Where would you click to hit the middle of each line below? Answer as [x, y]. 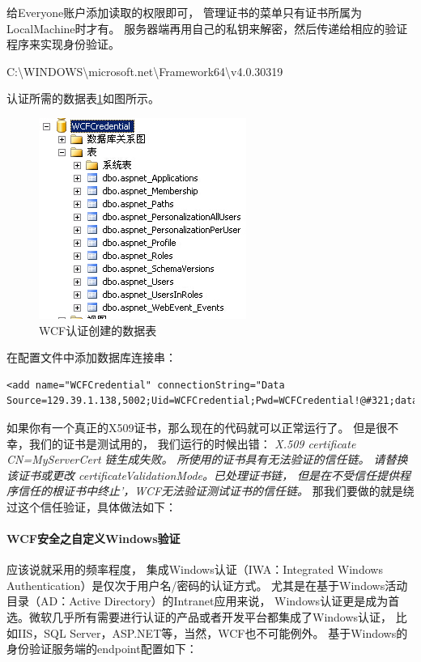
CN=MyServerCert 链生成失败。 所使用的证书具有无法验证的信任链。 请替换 [207, 459]
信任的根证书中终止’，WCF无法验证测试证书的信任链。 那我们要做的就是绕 [216, 491]
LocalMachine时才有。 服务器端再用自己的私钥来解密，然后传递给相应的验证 [207, 28]
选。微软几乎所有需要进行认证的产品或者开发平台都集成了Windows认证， [200, 617]
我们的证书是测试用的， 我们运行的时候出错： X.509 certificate [192, 443]
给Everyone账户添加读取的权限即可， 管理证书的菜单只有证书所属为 [184, 12]
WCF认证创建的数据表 [98, 330]
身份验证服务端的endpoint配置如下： [102, 649]
